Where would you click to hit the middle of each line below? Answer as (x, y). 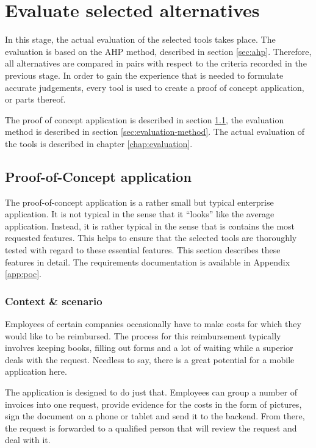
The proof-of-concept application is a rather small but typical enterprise (139, 202)
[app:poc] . (23, 274)
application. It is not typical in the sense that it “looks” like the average (140, 214)
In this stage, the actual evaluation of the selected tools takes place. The (140, 39)
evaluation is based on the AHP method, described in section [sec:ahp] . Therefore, (158, 51)
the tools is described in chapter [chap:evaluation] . (99, 143)
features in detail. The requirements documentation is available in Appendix (148, 262)
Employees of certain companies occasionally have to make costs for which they (153, 324)
